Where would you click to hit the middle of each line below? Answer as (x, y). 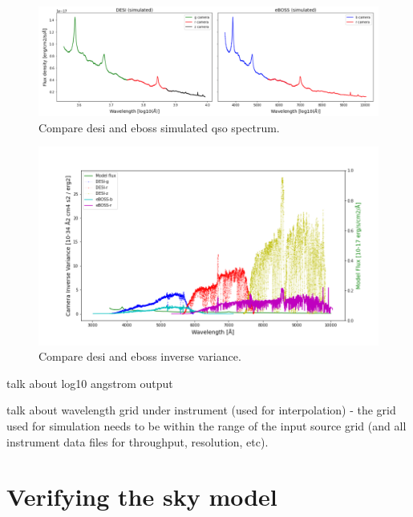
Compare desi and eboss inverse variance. (140, 356)
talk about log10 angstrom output (90, 383)
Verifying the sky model (142, 497)
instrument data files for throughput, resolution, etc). (138, 441)
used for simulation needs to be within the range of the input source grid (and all (206, 425)
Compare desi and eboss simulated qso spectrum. (159, 127)
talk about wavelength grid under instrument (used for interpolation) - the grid (201, 410)
